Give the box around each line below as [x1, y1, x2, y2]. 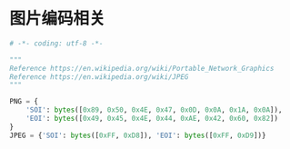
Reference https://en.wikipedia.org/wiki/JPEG [9, 72, 189, 82]
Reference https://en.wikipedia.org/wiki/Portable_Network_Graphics [9, 64, 275, 73]
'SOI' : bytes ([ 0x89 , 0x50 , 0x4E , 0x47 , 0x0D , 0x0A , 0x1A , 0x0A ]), [25, 105, 283, 114]
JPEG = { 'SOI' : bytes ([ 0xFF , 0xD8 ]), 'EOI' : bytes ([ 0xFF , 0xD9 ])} [9, 131, 266, 140]
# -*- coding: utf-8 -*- [9, 38, 104, 48]
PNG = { [9, 97, 39, 106]
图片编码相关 [9, 8, 106, 29]
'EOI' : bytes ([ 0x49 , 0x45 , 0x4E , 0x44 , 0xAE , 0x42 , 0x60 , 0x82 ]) [25, 114, 279, 124]
